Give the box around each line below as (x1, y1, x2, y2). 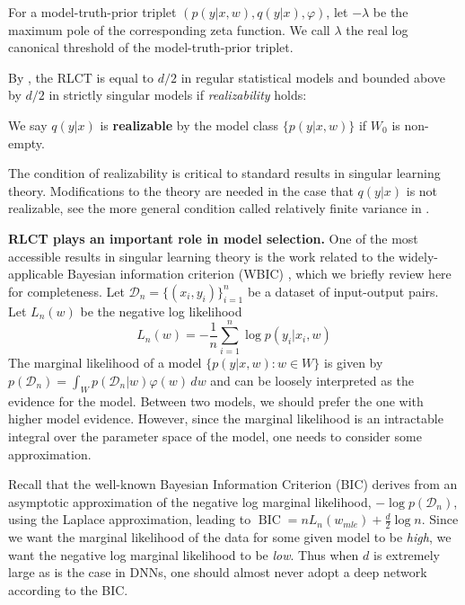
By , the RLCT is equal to (8, 67, 154, 86)
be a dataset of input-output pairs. (247, 281, 439, 300)
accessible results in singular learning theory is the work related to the (8, 246, 395, 265)
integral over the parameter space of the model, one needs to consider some (8, 427, 422, 446)
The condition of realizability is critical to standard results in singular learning (8, 164, 441, 182)
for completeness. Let (8, 281, 125, 300)
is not (406, 181, 438, 200)
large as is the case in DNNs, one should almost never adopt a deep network (8, 563, 427, 582)
